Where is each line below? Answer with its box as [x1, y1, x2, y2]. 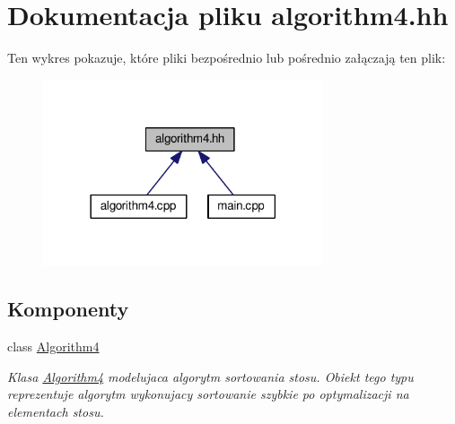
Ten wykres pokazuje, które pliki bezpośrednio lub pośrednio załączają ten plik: [7, 48, 446, 67]
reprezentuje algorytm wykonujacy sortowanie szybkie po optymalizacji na [7, 385, 409, 403]
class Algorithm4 [7, 337, 100, 356]
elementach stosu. [7, 402, 104, 421]
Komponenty [7, 295, 129, 323]
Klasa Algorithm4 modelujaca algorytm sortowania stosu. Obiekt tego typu [7, 367, 414, 385]
